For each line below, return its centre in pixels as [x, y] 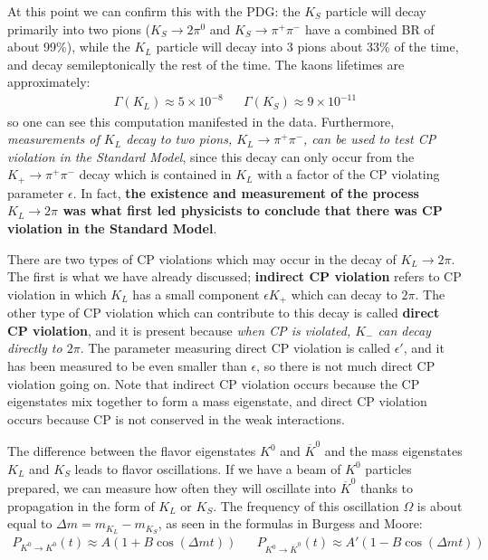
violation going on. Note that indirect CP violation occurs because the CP [214, 383]
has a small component [196, 294]
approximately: [49, 82]
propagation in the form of [81, 505]
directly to [35, 348]
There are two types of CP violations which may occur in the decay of [202, 258]
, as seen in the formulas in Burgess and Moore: [290, 523]
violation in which [57, 294]
